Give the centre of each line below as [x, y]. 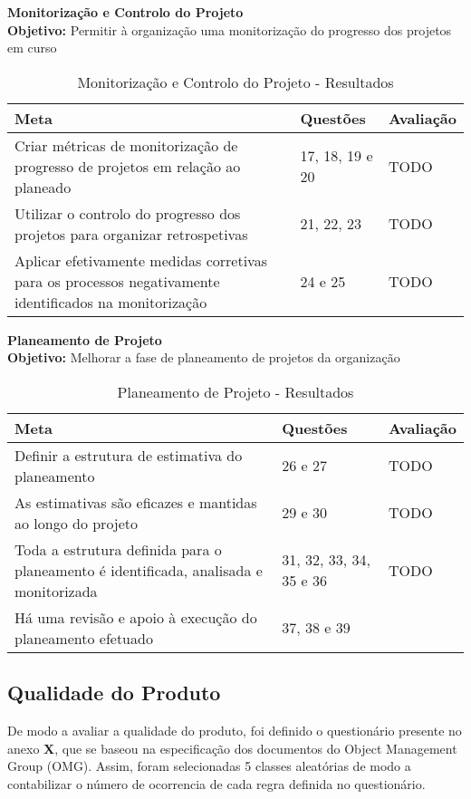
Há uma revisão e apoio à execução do [136, 617]
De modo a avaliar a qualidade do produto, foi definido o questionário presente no [235, 731]
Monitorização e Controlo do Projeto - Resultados [235, 82]
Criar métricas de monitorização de [126, 145]
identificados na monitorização [111, 302]
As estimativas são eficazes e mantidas [136, 502]
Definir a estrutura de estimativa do [129, 455]
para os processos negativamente [117, 281]
